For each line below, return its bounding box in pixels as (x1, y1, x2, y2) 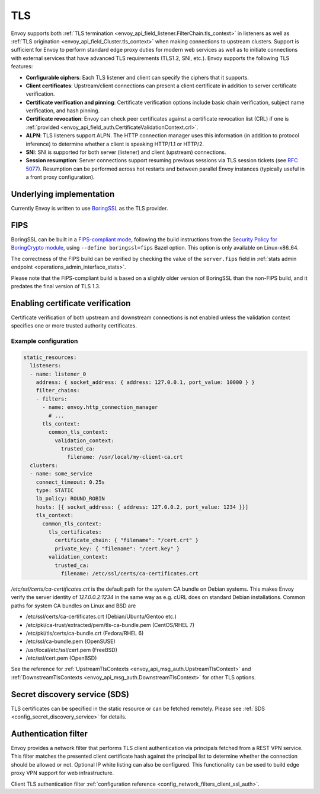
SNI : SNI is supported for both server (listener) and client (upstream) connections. (25, 149, 226, 156)
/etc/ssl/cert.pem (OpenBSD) (25, 654, 97, 662)
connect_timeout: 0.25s (36, 478, 105, 486)
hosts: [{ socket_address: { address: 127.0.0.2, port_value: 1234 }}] (36, 503, 249, 511)
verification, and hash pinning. (25, 107, 100, 114)
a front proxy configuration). (25, 174, 95, 181)
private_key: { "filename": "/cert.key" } (54, 545, 180, 552)
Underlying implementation (11, 189, 115, 199)
